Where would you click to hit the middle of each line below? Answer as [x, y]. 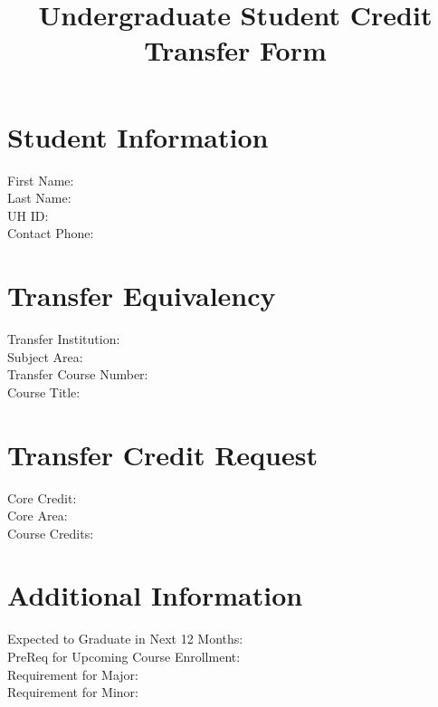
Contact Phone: [51, 233]
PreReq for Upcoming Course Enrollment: [124, 656]
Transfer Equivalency [142, 296]
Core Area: [38, 516]
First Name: [41, 180]
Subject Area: [45, 356]
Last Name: [39, 198]
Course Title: [44, 392]
